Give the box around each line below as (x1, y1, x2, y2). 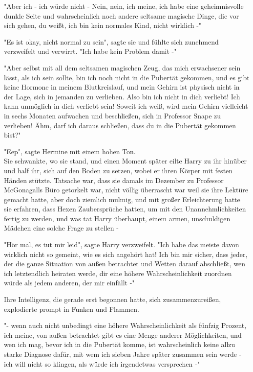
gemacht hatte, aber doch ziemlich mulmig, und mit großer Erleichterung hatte (4, 194, 240, 204)
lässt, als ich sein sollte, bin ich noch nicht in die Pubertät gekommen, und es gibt (4, 72, 250, 82)
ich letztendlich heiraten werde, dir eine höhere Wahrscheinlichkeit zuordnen (4, 268, 232, 278)
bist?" (4, 130, 21, 140)
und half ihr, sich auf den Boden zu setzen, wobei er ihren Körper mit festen (4, 165, 233, 175)
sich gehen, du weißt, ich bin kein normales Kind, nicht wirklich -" (4, 20, 202, 30)
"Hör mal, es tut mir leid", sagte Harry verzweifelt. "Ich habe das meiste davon (4, 239, 239, 250)
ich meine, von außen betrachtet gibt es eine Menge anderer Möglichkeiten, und (4, 329, 242, 340)
